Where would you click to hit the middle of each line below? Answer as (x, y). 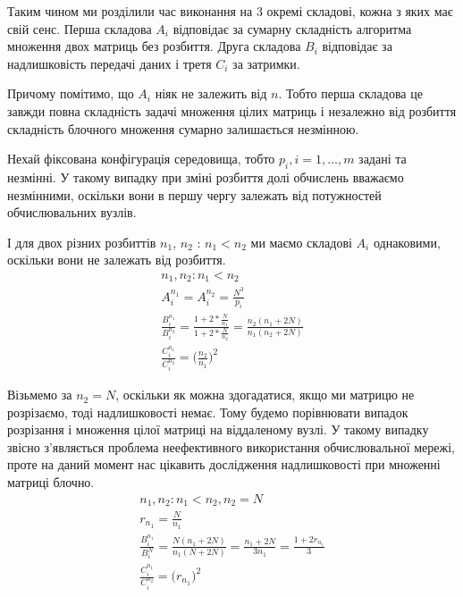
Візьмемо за (40, 395)
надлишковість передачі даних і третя (109, 63)
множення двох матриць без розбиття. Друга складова (154, 46)
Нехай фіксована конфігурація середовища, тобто (141, 159)
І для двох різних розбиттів (82, 242)
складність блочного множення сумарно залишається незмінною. (183, 128)
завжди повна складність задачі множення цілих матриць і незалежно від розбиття (232, 110)
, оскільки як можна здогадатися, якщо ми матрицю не (265, 395)
